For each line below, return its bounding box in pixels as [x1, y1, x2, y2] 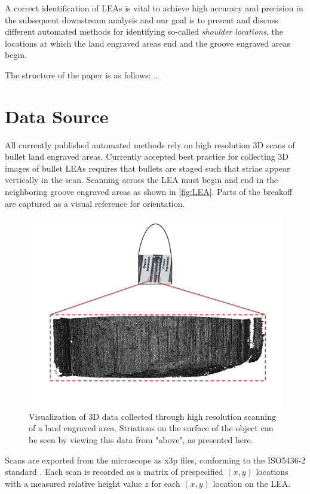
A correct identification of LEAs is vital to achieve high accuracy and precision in [5, 2, 303, 14]
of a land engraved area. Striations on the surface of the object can [29, 422, 274, 434]
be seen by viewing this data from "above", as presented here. [29, 434, 253, 446]
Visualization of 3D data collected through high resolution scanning [29, 410, 276, 422]
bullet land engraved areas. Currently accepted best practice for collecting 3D [5, 150, 289, 163]
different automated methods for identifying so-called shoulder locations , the [5, 25, 283, 38]
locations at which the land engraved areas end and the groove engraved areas [5, 36, 290, 49]
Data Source [5, 103, 109, 128]
